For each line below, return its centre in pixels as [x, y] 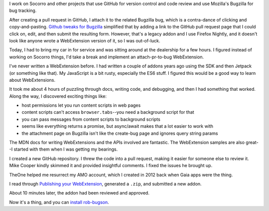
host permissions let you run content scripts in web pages [81, 105]
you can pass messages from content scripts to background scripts [91, 119]
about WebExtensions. [32, 80]
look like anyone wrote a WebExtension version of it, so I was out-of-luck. [85, 40]
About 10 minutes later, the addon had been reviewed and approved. [79, 193]
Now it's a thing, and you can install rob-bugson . [59, 202]
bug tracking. [23, 10]
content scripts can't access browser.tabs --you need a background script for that [108, 112]
